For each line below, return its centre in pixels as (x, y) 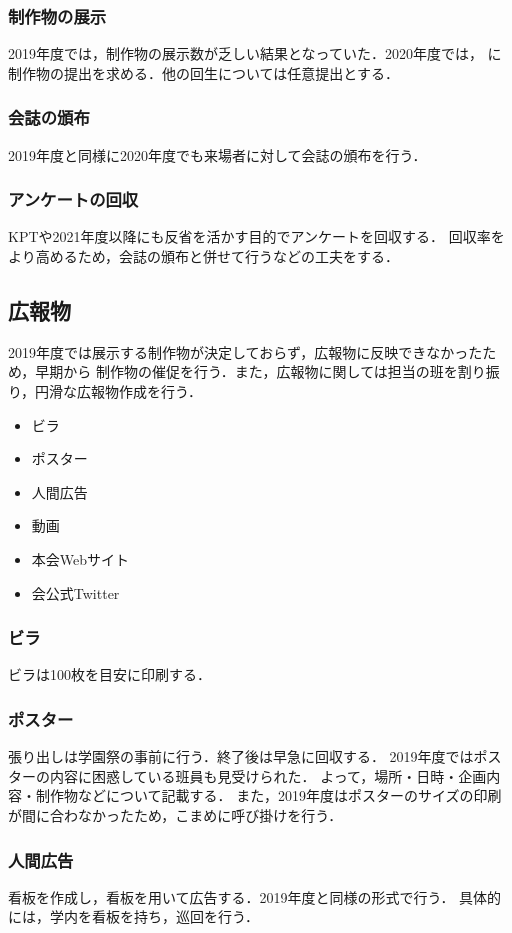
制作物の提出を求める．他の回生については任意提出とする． (203, 72)
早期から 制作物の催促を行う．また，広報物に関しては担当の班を (246, 371)
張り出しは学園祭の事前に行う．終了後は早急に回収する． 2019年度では (241, 756)
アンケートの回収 (73, 199)
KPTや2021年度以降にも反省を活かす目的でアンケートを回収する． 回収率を (256, 236)
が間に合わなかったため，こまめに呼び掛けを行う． (175, 814)
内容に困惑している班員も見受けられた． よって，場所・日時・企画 (268, 775)
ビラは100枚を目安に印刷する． (109, 674)
